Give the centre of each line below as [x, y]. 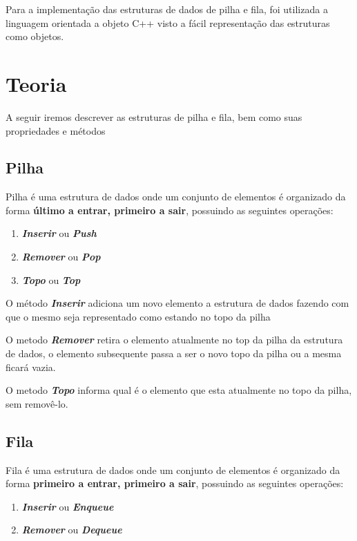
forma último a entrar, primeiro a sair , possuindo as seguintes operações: [170, 210]
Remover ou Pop [61, 257]
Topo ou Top [51, 279]
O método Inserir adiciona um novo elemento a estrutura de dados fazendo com [177, 303]
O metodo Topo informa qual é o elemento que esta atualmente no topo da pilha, [179, 390]
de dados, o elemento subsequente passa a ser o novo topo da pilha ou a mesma [174, 353]
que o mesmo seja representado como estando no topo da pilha [138, 316]
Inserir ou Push [59, 233]
